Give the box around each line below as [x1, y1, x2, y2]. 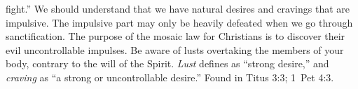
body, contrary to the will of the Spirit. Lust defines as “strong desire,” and [6, 56, 329, 71]
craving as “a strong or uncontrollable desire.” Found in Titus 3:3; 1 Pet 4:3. [6, 69, 334, 84]
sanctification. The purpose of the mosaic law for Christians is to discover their [6, 29, 345, 43]
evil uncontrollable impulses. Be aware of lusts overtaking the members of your [6, 42, 344, 57]
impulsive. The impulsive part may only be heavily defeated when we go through [6, 15, 353, 29]
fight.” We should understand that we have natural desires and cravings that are [6, 1, 350, 15]
